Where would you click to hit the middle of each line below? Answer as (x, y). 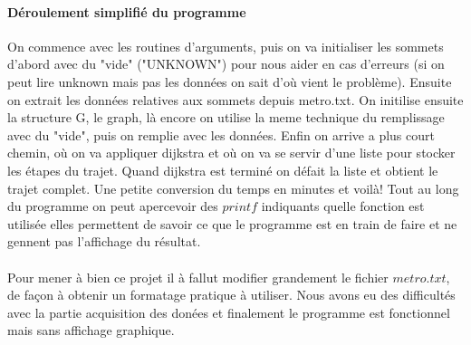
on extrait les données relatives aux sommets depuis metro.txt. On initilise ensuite (235, 99)
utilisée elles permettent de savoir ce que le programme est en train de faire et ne (232, 223)
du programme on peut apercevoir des (113, 206)
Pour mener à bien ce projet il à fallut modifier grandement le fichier (198, 277)
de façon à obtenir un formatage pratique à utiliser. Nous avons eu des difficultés (231, 295)
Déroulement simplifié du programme (127, 11)
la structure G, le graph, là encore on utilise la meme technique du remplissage (226, 117)
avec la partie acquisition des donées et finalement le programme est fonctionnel (229, 312)
